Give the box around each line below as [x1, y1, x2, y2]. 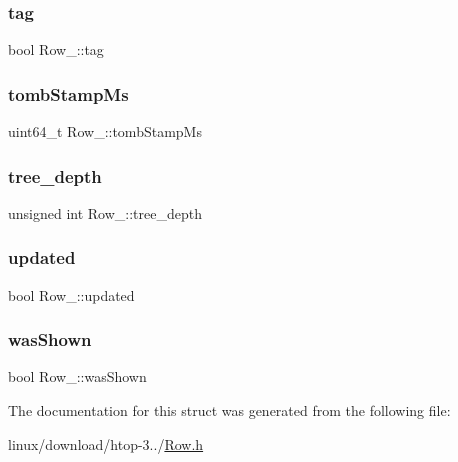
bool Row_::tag [8, 39, 104, 60]
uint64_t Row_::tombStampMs [8, 121, 202, 142]
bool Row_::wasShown [8, 366, 147, 387]
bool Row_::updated [8, 284, 135, 305]
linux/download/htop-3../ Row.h [8, 433, 204, 454]
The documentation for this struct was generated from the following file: [8, 400, 451, 421]
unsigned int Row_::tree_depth [8, 202, 202, 223]
